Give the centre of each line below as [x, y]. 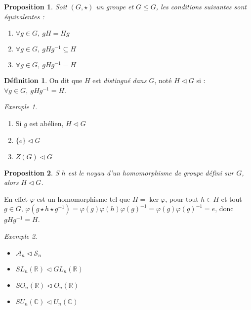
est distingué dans [120, 80]
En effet [16, 199]
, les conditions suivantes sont [201, 6]
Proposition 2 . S [32, 172]
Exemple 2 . [21, 236]
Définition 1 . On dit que [43, 80]
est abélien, [46, 123]
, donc [224, 208]
